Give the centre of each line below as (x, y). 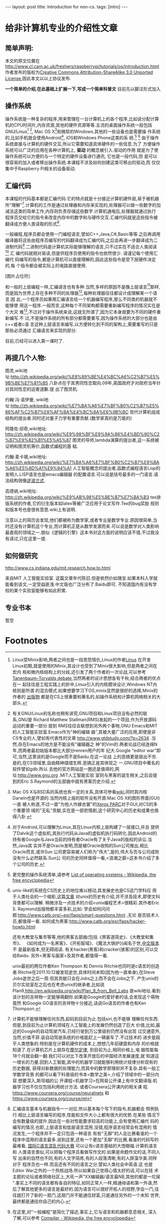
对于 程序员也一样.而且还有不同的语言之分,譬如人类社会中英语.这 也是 (83, 1164)
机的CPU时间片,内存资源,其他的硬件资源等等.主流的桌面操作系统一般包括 (79, 125)
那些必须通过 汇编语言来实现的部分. (41, 330)
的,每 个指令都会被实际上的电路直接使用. (46, 265)
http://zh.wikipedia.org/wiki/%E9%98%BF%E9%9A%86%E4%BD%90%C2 (82, 434)
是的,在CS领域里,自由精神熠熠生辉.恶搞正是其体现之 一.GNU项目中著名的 (86, 762)
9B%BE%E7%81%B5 (27, 383)
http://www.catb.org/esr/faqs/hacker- (107, 921)
